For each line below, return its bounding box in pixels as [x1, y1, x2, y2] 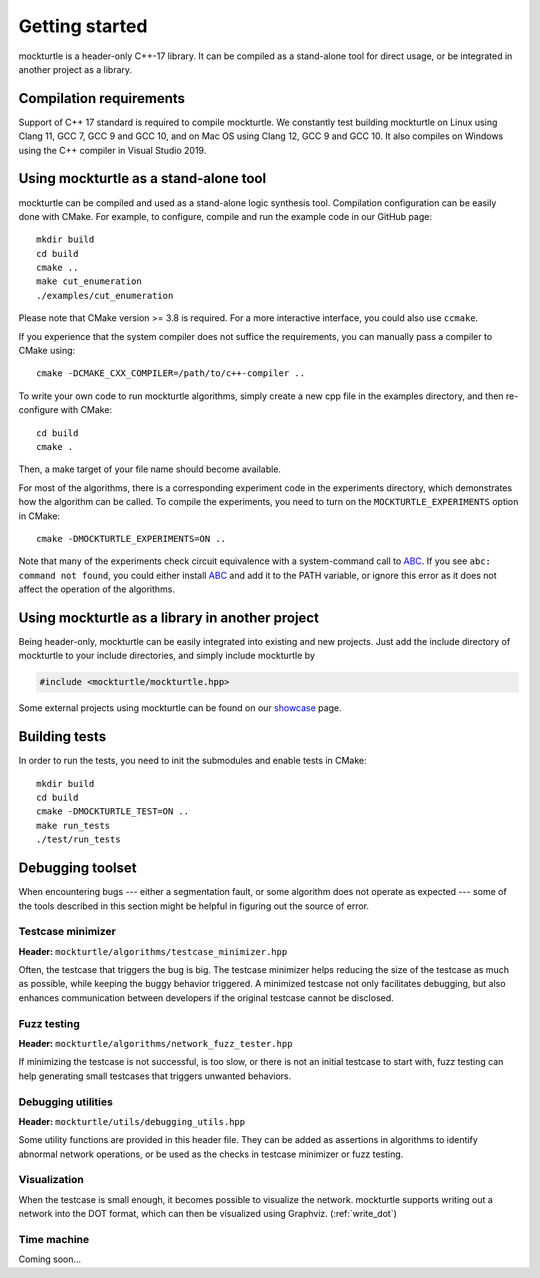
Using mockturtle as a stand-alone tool [18, 170, 267, 187]
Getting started [18, 15, 148, 37]
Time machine [18, 1233, 90, 1246]
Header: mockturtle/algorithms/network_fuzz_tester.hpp [18, 1038, 293, 1049]
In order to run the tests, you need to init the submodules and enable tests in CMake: [18, 755, 367, 767]
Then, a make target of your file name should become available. [18, 463, 282, 475]
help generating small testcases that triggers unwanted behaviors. [18, 1070, 292, 1082]
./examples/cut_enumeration [36, 290, 174, 301]
